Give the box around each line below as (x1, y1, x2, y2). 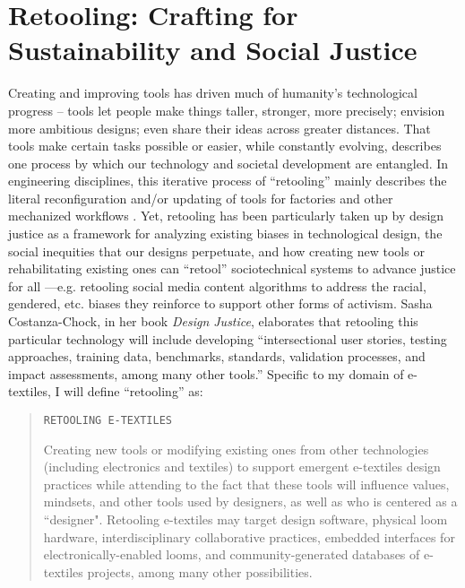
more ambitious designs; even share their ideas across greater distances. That (8, 118, 431, 137)
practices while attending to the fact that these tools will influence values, (43, 474, 450, 493)
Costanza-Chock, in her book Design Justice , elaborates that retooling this (8, 312, 418, 331)
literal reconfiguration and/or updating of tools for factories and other (8, 188, 393, 207)
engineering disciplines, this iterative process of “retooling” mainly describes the (8, 171, 447, 190)
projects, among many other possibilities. (87, 562, 313, 581)
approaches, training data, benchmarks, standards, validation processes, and (8, 347, 426, 366)
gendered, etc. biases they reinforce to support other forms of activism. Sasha (8, 294, 433, 313)
